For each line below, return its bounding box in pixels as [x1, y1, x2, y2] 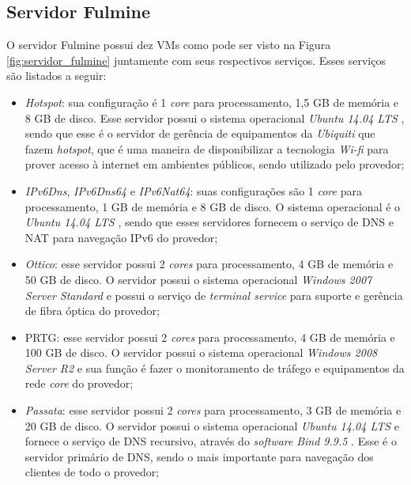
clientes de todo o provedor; [25, 464, 160, 480]
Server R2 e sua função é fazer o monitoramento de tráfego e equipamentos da [25, 359, 405, 376]
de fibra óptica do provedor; [25, 302, 160, 319]
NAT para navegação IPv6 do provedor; [25, 229, 218, 245]
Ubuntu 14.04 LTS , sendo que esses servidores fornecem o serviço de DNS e [25, 214, 394, 230]
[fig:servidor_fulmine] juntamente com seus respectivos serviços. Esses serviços [6, 51, 386, 68]
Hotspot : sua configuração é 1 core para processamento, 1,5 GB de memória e [25, 93, 399, 110]
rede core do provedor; [25, 375, 134, 392]
